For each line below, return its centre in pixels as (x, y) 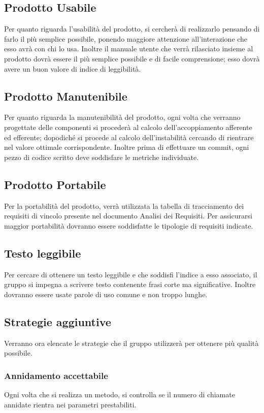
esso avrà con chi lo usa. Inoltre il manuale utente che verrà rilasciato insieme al (129, 49)
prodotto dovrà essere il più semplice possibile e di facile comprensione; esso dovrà (132, 58)
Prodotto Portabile (55, 184)
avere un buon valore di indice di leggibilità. (73, 68)
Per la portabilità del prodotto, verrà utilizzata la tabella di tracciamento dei (124, 205)
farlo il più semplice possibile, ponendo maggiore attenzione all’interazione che (126, 38)
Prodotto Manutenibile (66, 96)
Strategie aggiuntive (58, 321)
